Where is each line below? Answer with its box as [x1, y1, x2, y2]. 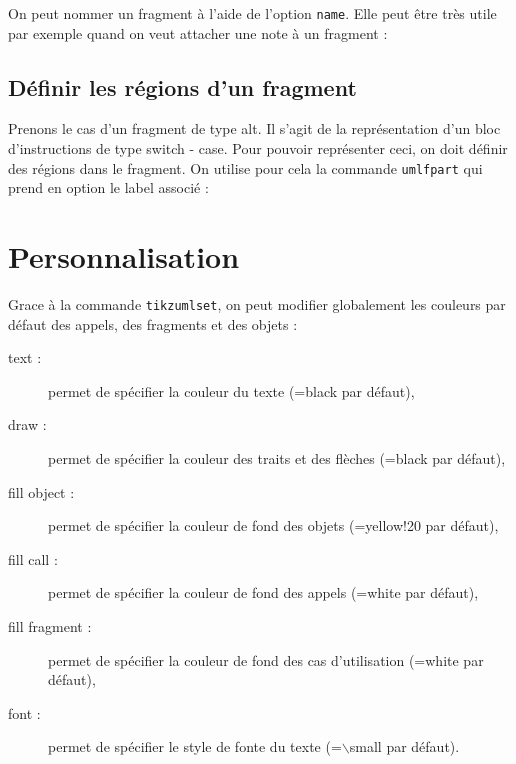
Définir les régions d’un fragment [8, 71, 357, 102]
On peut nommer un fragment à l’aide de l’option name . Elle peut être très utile [8, 3, 497, 23]
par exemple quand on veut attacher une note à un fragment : [8, 22, 388, 43]
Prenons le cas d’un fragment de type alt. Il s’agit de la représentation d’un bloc [8, 118, 501, 139]
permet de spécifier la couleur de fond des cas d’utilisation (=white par [48, 649, 484, 670]
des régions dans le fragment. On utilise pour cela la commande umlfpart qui [8, 157, 483, 178]
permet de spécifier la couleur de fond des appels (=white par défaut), [48, 582, 479, 603]
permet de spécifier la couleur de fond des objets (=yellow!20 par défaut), [48, 515, 499, 536]
